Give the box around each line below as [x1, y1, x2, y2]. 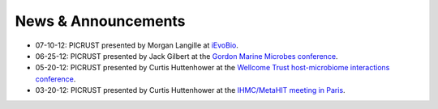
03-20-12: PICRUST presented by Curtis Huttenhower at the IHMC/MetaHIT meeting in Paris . [35, 86, 346, 95]
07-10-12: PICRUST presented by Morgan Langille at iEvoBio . [35, 40, 238, 50]
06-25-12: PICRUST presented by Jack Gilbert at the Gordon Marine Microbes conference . [35, 51, 338, 61]
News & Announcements [15, 12, 186, 30]
